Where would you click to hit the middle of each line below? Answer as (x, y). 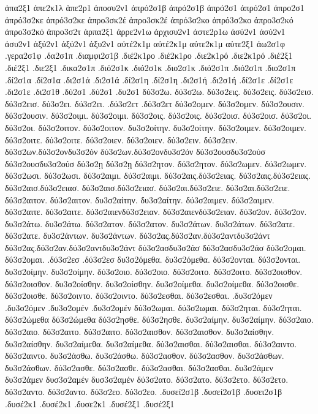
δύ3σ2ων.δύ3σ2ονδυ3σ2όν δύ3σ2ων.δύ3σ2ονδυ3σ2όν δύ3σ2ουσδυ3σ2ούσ (135, 152)
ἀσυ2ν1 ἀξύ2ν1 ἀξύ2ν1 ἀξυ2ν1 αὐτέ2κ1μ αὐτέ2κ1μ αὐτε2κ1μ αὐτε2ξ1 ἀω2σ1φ (145, 43)
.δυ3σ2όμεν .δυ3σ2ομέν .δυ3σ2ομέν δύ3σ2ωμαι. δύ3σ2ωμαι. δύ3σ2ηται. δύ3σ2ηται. (153, 307)
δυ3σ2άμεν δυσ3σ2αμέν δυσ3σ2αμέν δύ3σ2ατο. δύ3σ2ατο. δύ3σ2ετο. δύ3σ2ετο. (147, 379)
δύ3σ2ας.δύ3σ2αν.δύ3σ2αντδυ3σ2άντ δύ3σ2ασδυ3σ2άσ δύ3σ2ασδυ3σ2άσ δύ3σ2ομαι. (156, 247)
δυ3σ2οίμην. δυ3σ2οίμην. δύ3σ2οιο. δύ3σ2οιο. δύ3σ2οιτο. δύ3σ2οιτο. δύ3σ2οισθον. (154, 272)
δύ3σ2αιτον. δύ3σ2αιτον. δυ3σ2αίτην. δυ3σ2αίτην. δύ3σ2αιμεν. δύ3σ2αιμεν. (140, 199)
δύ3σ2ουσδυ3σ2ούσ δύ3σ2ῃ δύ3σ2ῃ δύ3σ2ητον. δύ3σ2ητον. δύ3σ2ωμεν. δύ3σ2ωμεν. (156, 163)
